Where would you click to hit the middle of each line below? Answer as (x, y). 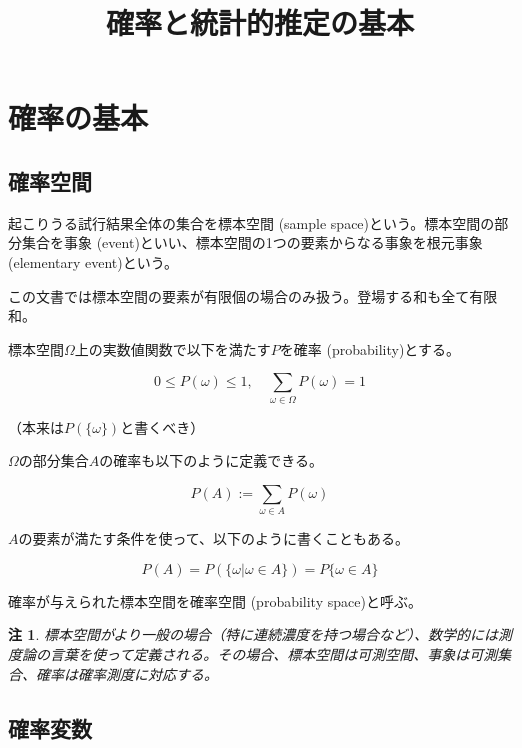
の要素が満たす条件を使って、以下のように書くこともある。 (214, 538)
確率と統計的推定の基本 (259, 22)
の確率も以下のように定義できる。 (211, 460)
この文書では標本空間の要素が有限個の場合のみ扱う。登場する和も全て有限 (253, 295)
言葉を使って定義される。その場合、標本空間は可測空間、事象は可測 (273, 653)
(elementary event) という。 (93, 261)
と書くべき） (162, 426)
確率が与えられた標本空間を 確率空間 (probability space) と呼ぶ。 (215, 600)
